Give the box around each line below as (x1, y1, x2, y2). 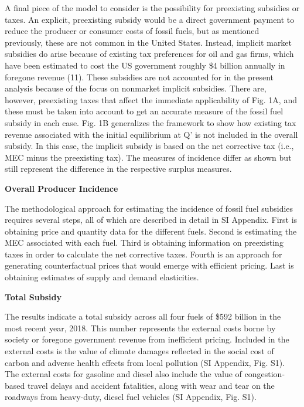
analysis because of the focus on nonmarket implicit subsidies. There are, (5, 82, 267, 94)
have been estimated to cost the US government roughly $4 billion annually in (5, 59, 285, 71)
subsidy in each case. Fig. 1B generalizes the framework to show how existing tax (5, 116, 296, 128)
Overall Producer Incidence (5, 182, 118, 194)
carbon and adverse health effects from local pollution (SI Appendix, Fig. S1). (5, 356, 285, 368)
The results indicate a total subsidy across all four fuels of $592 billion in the (5, 310, 281, 323)
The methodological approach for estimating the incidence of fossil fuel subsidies (5, 202, 293, 214)
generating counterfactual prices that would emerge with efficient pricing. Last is (5, 259, 294, 272)
